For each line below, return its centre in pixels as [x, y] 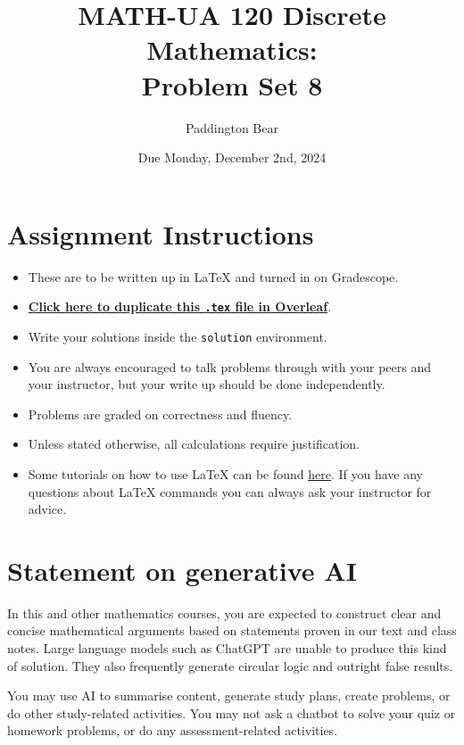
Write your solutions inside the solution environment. [178, 336]
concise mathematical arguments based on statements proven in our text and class [232, 630]
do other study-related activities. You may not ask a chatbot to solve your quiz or [232, 712]
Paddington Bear [232, 127]
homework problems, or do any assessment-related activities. [173, 730]
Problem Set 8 [232, 84]
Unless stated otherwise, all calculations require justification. [194, 444]
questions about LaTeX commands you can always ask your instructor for [230, 491]
